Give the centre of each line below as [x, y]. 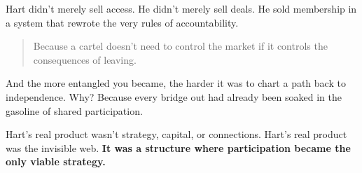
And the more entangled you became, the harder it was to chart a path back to [176, 83]
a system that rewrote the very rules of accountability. [122, 22]
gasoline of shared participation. [74, 110]
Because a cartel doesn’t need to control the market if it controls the [180, 46]
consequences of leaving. [85, 59]
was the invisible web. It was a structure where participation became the [178, 147]
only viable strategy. [56, 161]
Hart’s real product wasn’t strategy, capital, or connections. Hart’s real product [176, 134]
